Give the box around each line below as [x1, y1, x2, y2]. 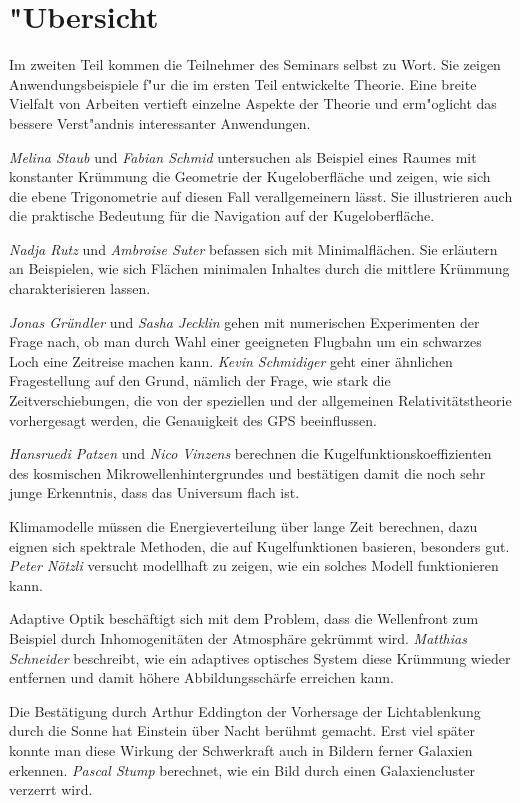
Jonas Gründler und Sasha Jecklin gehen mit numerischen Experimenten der [9, 311, 480, 332]
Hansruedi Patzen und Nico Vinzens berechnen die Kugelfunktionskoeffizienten [9, 443, 492, 464]
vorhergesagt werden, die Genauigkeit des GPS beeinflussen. [9, 409, 377, 430]
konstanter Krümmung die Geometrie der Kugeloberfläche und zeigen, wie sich [9, 166, 491, 187]
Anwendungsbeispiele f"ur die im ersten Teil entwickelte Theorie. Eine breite [9, 73, 477, 94]
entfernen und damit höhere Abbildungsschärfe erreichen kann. [9, 667, 395, 688]
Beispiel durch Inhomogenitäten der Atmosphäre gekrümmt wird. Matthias [9, 627, 467, 648]
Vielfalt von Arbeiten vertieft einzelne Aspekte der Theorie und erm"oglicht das [9, 93, 497, 114]
